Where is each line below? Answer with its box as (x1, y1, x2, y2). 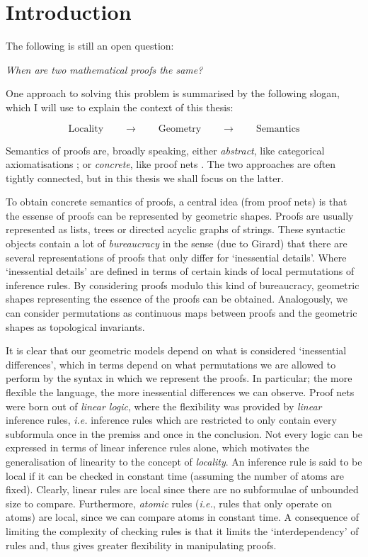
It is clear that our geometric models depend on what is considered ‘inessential (6, 343, 347, 358)
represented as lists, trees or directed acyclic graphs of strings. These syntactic (6, 222, 345, 237)
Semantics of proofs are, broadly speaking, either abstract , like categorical (6, 142, 325, 157)
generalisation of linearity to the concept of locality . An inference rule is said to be (6, 454, 362, 468)
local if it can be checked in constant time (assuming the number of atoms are (6, 468, 344, 483)
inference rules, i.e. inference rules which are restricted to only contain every (6, 412, 337, 427)
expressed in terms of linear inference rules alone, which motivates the (6, 440, 309, 455)
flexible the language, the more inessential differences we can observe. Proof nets (6, 385, 355, 399)
